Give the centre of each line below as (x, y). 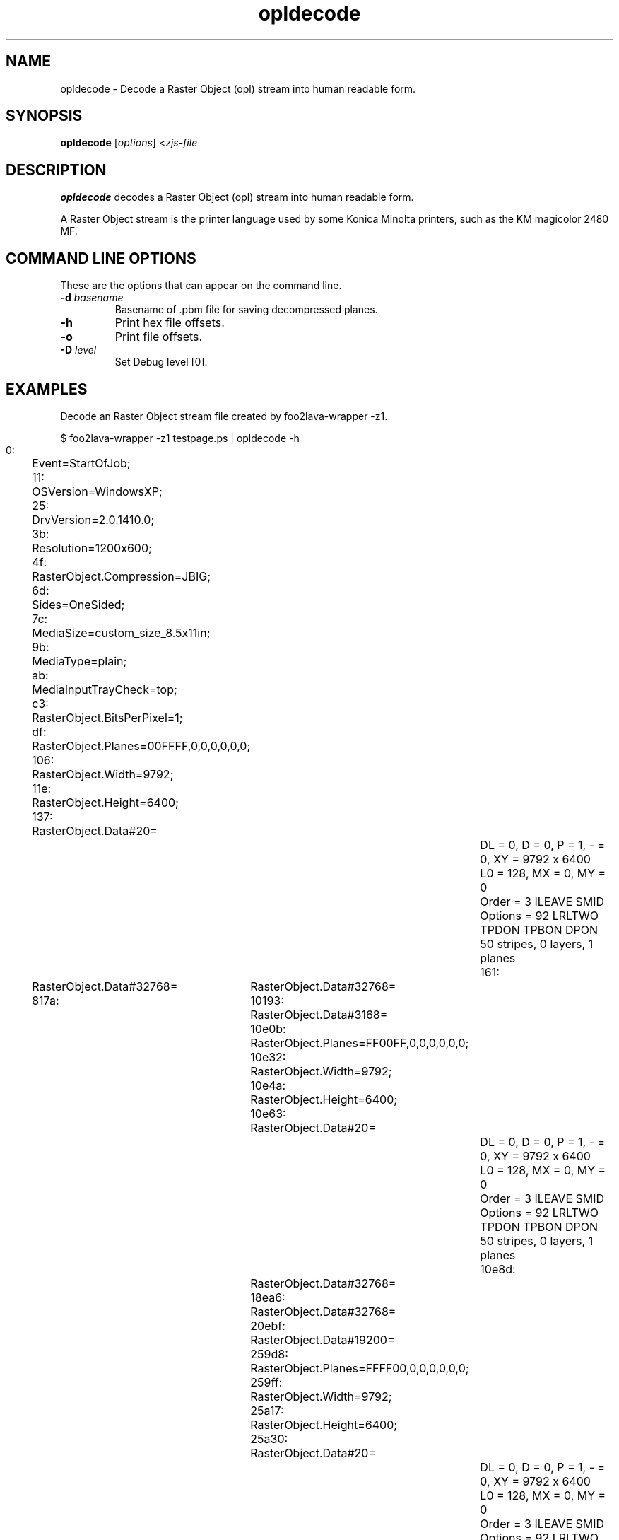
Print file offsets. (159, 337)
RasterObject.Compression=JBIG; (122, 576)
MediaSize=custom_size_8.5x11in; (121, 632)
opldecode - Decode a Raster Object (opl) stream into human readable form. (238, 88)
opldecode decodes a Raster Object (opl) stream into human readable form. (237, 197)
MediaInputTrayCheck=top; (105, 689)
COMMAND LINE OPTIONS (101, 258)
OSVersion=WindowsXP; (97, 491)
